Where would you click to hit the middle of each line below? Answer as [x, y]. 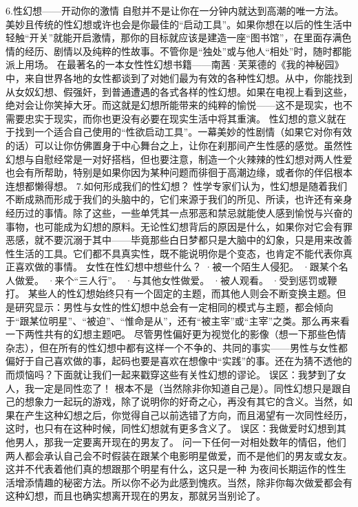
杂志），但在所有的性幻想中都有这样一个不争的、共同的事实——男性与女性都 [177, 347]
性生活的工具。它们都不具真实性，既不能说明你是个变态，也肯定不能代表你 [174, 253]
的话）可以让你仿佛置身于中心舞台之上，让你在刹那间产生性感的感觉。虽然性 [179, 145]
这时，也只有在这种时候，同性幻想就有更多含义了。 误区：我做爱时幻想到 [171, 428]
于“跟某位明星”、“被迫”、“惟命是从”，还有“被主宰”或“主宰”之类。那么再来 [173, 320]
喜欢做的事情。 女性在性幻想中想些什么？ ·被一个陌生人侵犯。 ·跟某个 [177, 267]
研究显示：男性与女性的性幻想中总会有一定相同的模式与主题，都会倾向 [174, 307]
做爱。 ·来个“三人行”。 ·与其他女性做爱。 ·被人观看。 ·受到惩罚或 [171, 280]
